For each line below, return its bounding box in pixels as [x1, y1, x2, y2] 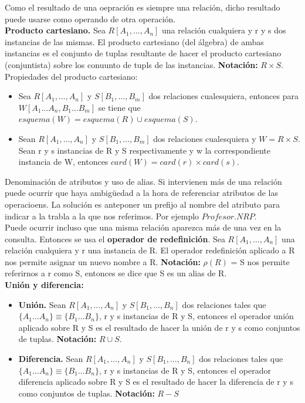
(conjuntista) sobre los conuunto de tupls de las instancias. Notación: [5, 58, 258, 70]
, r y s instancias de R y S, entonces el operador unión [99, 310, 294, 322]
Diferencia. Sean [18, 353, 83, 365]
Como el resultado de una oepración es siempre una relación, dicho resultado [5, 1, 280, 13]
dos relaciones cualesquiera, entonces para [148, 90, 299, 102]
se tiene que [98, 101, 141, 113]
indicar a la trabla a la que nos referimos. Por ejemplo [5, 209, 199, 222]
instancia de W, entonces [18, 155, 109, 168]
